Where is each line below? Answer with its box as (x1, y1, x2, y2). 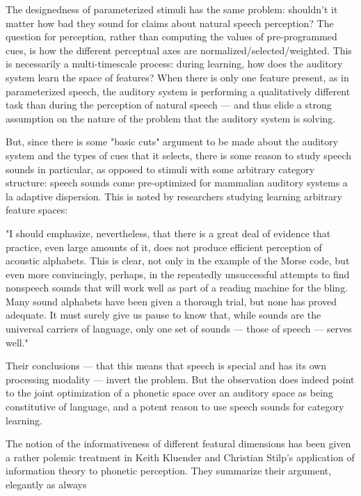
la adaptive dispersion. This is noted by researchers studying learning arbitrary (6, 189, 342, 203)
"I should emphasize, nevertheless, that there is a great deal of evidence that (6, 225, 331, 240)
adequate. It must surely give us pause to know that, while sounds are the (6, 307, 321, 322)
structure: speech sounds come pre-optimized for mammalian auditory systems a (6, 175, 348, 190)
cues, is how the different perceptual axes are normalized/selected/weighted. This (6, 42, 352, 57)
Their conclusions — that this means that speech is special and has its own (6, 358, 327, 373)
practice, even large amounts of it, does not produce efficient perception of (6, 239, 322, 254)
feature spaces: (6, 202, 68, 217)
